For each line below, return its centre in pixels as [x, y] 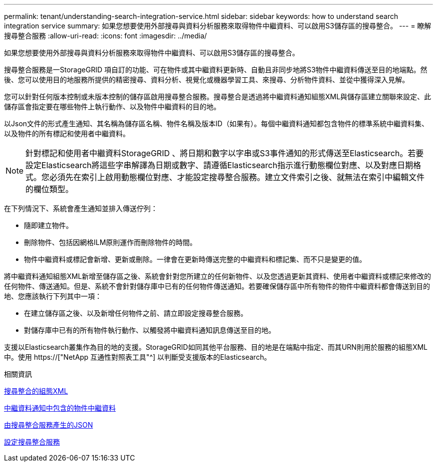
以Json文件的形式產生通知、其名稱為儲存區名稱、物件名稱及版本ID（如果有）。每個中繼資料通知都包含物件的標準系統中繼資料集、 [216, 123]
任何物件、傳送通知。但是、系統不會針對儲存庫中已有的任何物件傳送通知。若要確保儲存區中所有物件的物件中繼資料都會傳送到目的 [217, 286]
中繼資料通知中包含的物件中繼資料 [60, 408]
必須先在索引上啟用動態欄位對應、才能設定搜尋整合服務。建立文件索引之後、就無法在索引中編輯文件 [237, 177]
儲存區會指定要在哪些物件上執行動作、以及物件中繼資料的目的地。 [112, 107]
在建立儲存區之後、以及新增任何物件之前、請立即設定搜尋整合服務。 [136, 313]
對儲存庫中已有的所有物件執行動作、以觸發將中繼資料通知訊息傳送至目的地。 [150, 330]
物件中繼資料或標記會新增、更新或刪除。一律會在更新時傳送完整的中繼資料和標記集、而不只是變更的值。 [195, 259]
